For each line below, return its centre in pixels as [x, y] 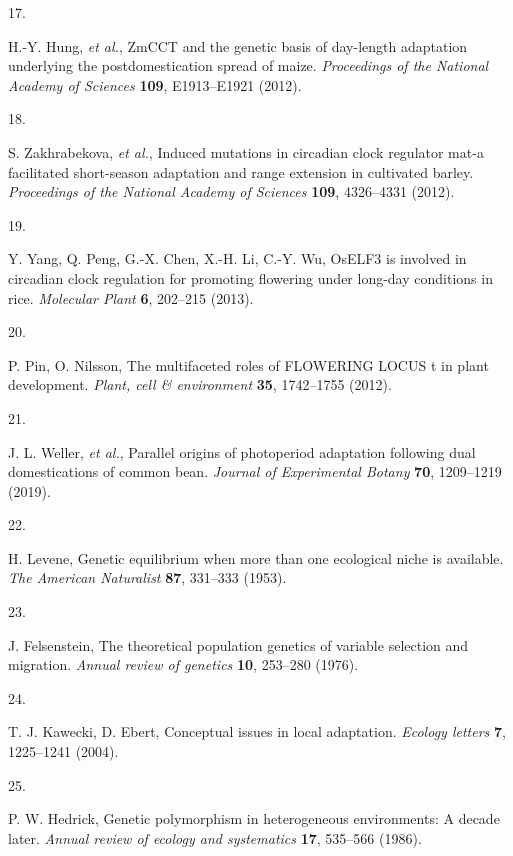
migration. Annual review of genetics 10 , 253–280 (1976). [183, 664]
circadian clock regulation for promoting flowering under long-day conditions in [250, 277]
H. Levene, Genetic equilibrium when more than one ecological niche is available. [256, 557]
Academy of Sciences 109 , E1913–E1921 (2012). [155, 84]
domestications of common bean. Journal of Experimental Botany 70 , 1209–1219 [255, 471]
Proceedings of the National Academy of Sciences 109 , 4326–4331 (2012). [231, 191]
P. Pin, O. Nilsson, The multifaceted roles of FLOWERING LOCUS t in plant [248, 364]
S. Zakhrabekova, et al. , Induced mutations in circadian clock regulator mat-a [246, 151]
